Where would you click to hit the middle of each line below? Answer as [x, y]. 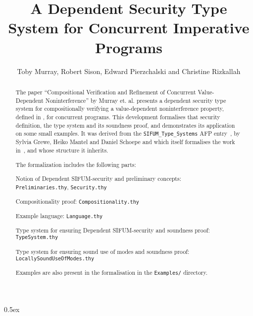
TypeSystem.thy [37, 237]
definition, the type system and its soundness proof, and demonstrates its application [125, 125]
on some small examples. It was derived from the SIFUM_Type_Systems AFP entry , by [128, 133]
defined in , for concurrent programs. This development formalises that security [118, 117]
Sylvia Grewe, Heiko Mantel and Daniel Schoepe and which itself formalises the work [125, 142]
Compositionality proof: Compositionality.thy [77, 201]
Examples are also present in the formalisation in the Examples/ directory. [112, 273]
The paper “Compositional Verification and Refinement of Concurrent [106, 92]
